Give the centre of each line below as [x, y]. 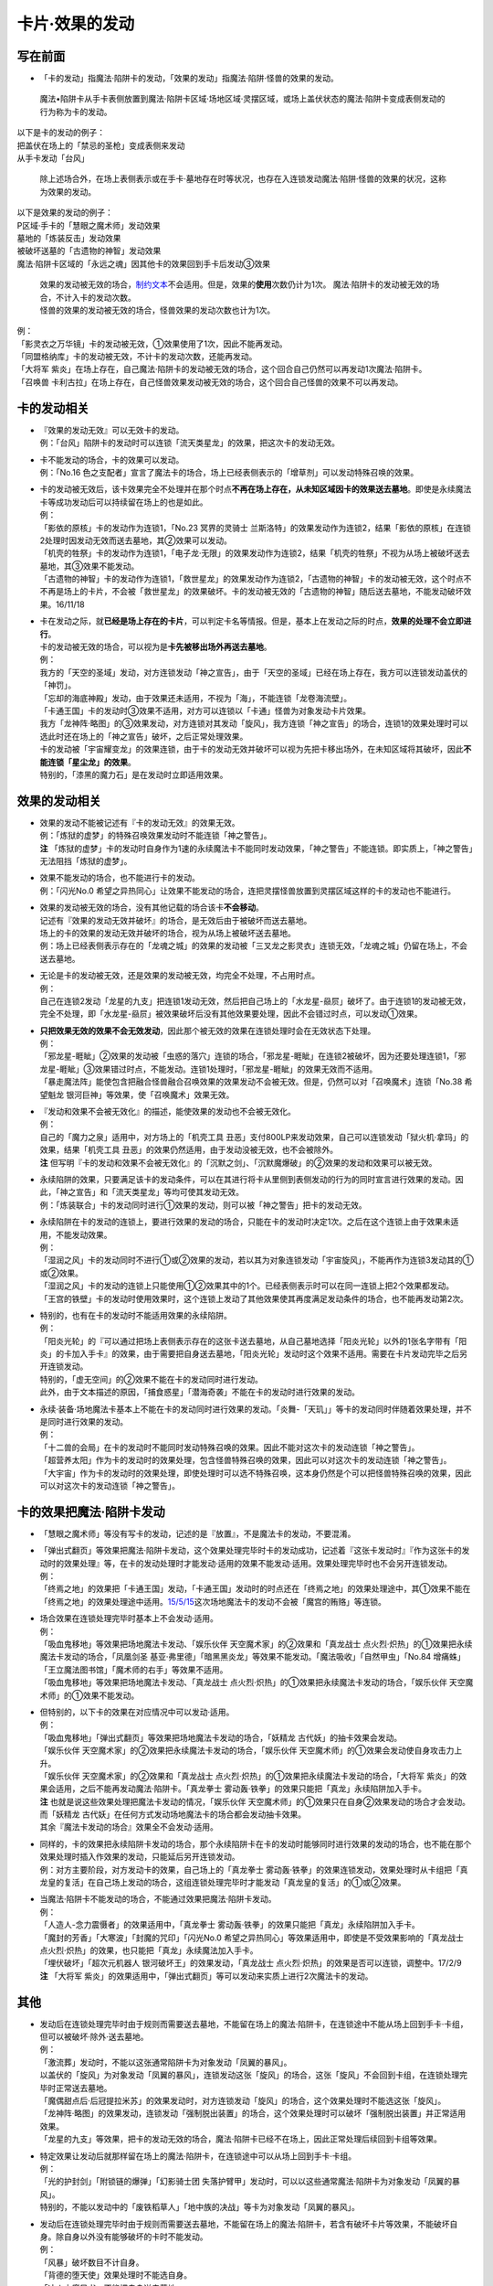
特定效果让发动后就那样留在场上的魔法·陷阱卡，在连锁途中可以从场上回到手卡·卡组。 [198, 2156]
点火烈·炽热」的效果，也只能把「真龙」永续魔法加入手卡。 [149, 1950]
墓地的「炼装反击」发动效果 [69, 238]
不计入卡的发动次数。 [95, 297]
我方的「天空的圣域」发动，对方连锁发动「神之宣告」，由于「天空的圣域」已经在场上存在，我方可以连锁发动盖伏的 [253, 672]
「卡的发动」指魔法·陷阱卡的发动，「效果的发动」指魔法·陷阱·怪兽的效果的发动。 [189, 79]
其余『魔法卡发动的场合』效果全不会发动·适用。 [129, 1827]
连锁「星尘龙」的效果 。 [91, 762]
